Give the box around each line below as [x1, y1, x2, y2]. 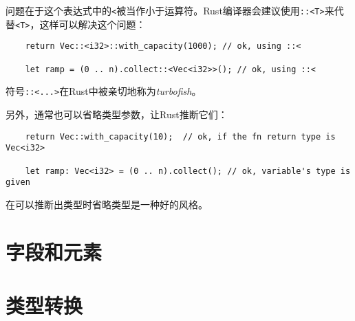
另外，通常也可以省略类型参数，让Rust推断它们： [6, 107, 228, 121]
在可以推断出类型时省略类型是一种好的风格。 [6, 197, 208, 211]
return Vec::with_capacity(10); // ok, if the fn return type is [25, 131, 336, 142]
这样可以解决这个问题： [39, 16, 146, 31]
